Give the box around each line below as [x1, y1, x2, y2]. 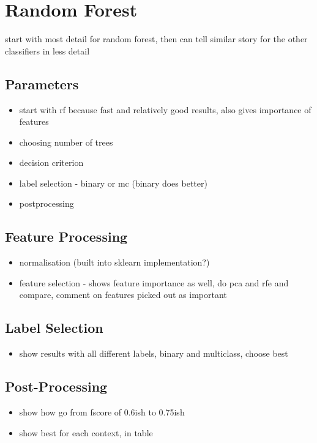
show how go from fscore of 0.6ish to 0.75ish [19, 406, 185, 419]
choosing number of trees [19, 135, 113, 148]
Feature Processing [5, 227, 128, 246]
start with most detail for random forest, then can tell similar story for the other [5, 32, 308, 45]
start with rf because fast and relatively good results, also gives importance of [19, 103, 311, 116]
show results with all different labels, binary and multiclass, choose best [19, 347, 288, 360]
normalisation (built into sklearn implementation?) [19, 256, 210, 269]
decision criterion [19, 156, 84, 169]
